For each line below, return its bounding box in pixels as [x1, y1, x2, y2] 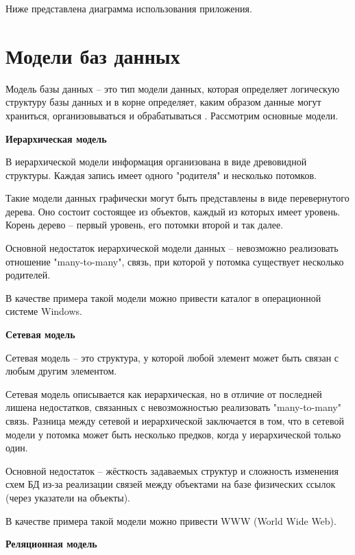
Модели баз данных [5, 41, 180, 69]
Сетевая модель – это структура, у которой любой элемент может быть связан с [5, 350, 339, 364]
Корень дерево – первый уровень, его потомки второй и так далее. [5, 217, 284, 232]
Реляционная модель [5, 536, 97, 551]
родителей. [5, 268, 51, 282]
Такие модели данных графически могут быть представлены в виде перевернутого [5, 191, 350, 205]
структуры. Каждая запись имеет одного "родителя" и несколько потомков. [5, 167, 317, 182]
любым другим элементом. [5, 364, 117, 378]
